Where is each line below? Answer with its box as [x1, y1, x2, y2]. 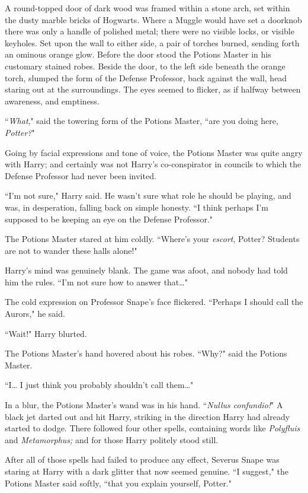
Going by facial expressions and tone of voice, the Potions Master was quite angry [5, 146, 303, 158]
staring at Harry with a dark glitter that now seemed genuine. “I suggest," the [5, 465, 288, 477]
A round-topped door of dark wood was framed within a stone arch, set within [5, 2, 290, 14]
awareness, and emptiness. [5, 94, 100, 107]
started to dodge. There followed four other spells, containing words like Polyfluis [5, 422, 300, 434]
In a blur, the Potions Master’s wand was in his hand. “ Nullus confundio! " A [5, 399, 283, 411]
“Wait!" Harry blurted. [5, 327, 87, 339]
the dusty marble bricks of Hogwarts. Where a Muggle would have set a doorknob [5, 13, 302, 26]
